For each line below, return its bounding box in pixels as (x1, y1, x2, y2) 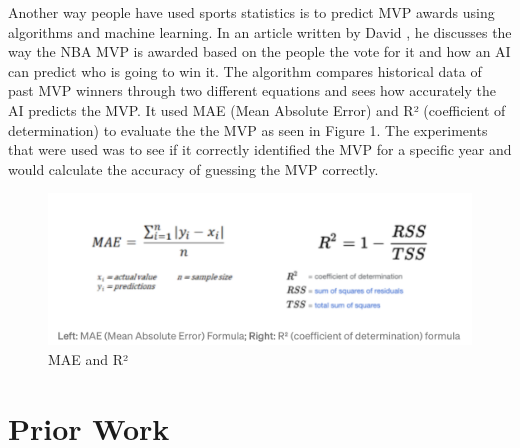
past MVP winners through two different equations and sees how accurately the (8, 80, 496, 101)
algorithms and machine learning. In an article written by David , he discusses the (8, 21, 512, 42)
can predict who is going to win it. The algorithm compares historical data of (8, 60, 482, 81)
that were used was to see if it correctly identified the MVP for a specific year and (8, 139, 512, 160)
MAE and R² (48, 348, 129, 369)
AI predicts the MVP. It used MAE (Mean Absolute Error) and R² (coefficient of (8, 99, 506, 120)
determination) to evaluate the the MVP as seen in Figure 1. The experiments (8, 119, 488, 140)
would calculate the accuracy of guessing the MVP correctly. (8, 158, 379, 179)
